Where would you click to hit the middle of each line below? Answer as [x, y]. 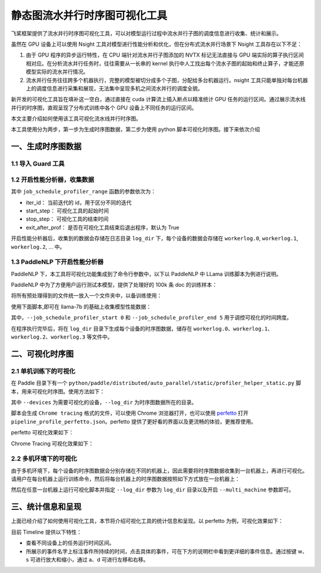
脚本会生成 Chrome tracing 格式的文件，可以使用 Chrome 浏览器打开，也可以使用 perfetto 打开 [130, 413]
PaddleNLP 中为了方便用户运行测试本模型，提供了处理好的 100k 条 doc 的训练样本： [114, 285]
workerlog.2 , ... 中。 [38, 246]
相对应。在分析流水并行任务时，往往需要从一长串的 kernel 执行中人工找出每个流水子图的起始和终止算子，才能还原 [165, 63]
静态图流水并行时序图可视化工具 [89, 15]
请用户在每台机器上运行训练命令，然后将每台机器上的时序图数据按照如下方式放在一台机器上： [125, 479]
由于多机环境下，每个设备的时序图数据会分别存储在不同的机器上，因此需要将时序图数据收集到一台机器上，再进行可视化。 [159, 471]
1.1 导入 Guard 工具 [38, 164]
